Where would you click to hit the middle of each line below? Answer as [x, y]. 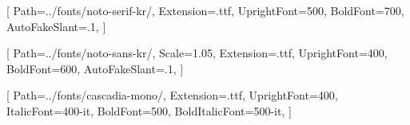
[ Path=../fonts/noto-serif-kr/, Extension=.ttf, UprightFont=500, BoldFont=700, [205, 10]
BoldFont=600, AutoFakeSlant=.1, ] [95, 68]
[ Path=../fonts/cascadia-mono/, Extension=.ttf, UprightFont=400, [172, 95]
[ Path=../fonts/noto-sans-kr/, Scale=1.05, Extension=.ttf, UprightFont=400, [197, 53]
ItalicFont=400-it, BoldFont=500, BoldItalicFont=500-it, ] [149, 110]
